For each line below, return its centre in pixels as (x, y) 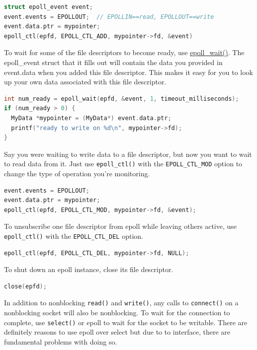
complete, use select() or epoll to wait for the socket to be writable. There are (126, 322)
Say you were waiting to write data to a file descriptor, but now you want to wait (128, 154)
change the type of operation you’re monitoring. (77, 173)
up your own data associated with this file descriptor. (85, 82)
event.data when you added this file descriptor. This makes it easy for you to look (128, 72)
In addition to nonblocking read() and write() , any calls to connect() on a (121, 303)
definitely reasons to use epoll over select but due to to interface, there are (117, 332)
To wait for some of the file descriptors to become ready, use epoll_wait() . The (124, 52)
